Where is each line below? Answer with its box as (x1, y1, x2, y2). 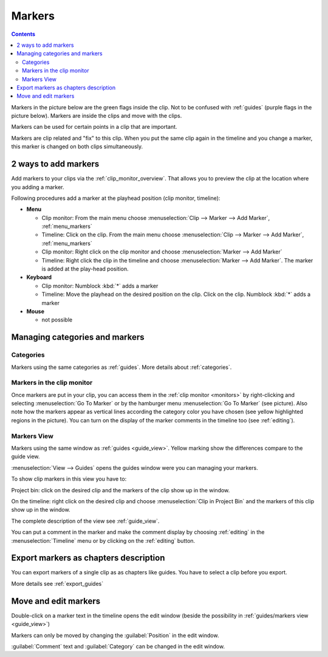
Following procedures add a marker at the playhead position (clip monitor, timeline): (11, 194, 220, 202)
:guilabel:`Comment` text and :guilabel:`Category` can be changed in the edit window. (11, 642, 225, 650)
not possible (41, 316, 73, 323)
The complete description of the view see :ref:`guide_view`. (11, 517, 160, 525)
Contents (11, 30, 36, 38)
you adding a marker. (11, 183, 64, 191)
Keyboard (26, 273, 52, 281)
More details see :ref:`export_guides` (11, 580, 103, 587)
